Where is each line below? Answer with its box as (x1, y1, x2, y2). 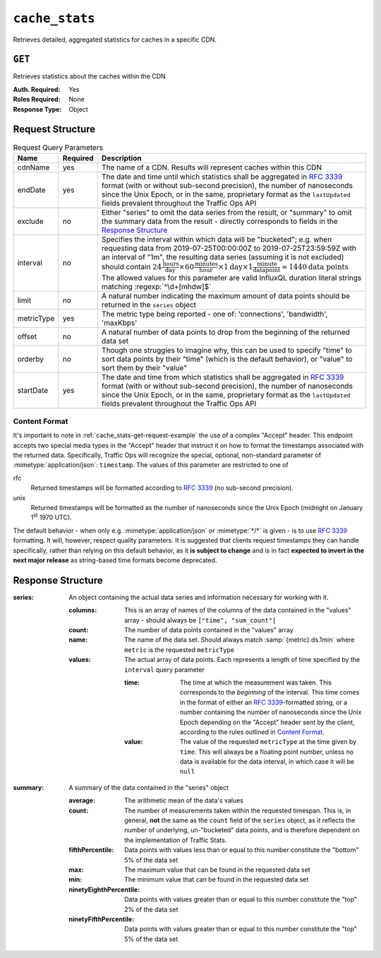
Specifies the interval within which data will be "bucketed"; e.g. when (101, 234, 332, 244)
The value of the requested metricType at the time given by (180, 738, 357, 746)
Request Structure (13, 124, 96, 136)
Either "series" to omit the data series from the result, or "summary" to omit (101, 207, 352, 217)
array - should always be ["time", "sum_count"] (124, 615, 277, 625)
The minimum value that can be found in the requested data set (124, 875, 309, 884)
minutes (195, 260, 219, 268)
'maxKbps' (101, 318, 138, 328)
